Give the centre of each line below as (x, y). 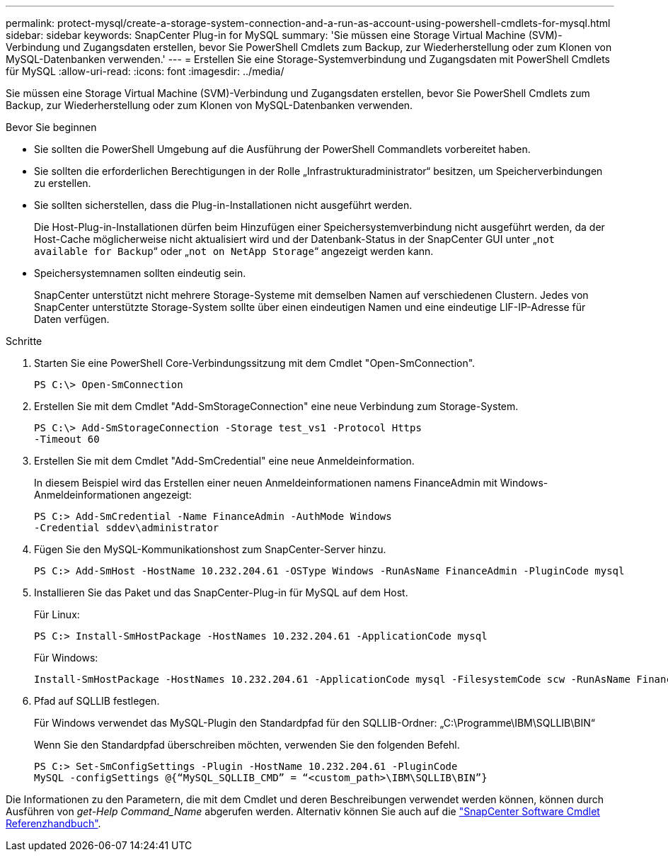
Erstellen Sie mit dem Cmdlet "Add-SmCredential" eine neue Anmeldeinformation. (224, 461)
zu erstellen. (63, 183)
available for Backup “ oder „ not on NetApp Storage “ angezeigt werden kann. (234, 251)
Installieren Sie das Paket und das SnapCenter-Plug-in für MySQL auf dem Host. (221, 592)
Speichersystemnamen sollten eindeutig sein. (140, 273)
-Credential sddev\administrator (127, 528)
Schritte (24, 341)
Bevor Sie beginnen (51, 127)
